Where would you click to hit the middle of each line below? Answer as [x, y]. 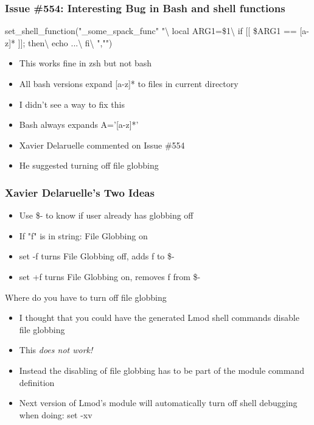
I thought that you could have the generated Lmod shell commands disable [159, 318]
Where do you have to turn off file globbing [86, 297]
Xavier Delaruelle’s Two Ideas [80, 192]
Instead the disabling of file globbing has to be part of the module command [162, 370]
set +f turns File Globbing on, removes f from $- [110, 276]
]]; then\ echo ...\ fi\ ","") [65, 42]
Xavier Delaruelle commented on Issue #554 [102, 145]
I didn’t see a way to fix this [72, 104]
